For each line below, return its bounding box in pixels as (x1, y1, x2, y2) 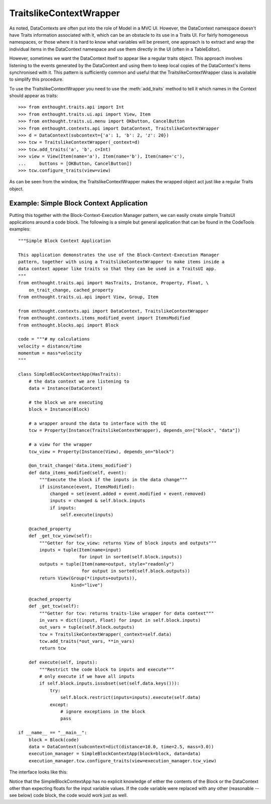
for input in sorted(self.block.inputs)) (78, 554, 183, 560)
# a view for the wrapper (28, 442, 93, 447)
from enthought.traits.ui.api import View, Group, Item (18, 294, 159, 300)
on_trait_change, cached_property (28, 287, 114, 293)
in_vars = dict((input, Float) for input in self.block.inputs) (39, 617, 201, 623)
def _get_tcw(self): (28, 603, 79, 609)
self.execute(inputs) (60, 512, 114, 518)
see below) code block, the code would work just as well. (9, 792, 128, 798)
